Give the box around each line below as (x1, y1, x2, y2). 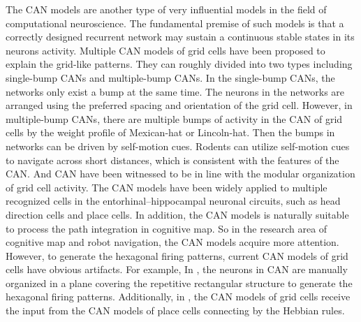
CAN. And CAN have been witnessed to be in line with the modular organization (6, 166, 355, 181)
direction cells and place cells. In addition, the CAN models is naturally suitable (6, 207, 349, 221)
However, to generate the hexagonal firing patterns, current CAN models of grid (6, 248, 348, 263)
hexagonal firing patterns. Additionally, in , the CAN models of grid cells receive (6, 289, 351, 304)
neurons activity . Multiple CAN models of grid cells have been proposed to (6, 43, 325, 57)
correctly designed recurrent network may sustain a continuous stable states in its (6, 29, 355, 44)
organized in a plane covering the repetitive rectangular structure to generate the (6, 275, 353, 290)
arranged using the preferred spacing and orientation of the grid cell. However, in (6, 98, 353, 112)
